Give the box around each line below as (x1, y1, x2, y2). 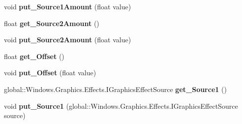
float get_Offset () (4, 51, 64, 61)
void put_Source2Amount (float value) (4, 34, 131, 45)
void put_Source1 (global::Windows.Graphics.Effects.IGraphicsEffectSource (4, 100, 238, 111)
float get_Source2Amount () (4, 18, 99, 28)
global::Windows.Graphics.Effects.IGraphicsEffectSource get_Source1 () (4, 84, 227, 94)
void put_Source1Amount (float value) (4, 1, 131, 11)
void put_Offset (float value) (4, 67, 96, 78)
